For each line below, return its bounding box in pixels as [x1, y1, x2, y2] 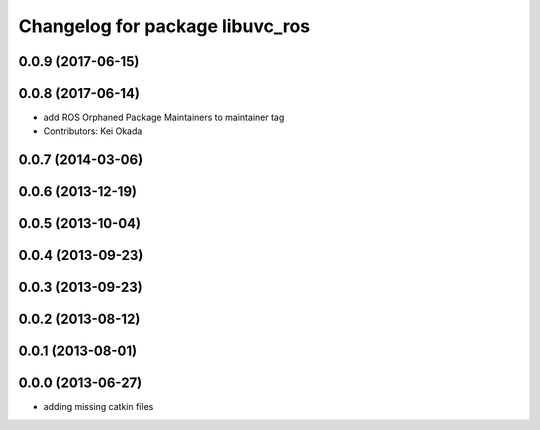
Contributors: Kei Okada [43, 125, 143, 137]
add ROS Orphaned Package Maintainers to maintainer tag [43, 111, 285, 124]
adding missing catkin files [43, 401, 154, 413]
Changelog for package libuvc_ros [18, 15, 311, 37]
